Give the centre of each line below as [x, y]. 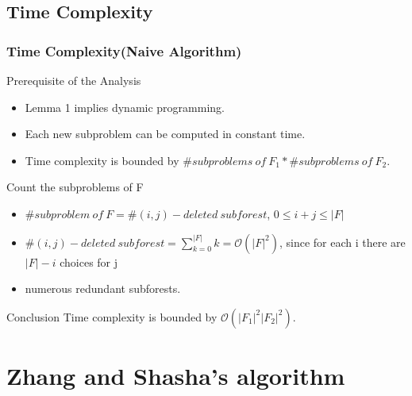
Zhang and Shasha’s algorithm [176, 375]
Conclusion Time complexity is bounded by [112, 316]
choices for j [89, 261]
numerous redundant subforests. [103, 288]
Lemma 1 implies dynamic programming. [125, 107]
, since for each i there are [342, 242]
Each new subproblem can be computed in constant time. [165, 134]
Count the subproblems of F [75, 187]
